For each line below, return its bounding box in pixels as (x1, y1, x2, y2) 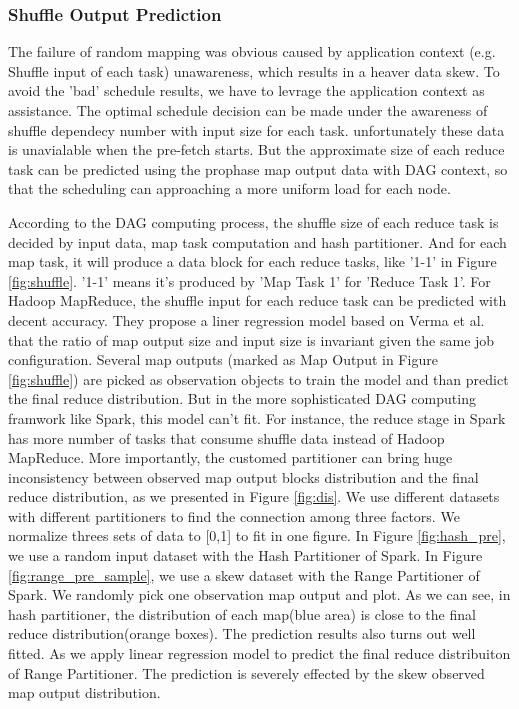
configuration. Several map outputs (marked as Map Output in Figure (8, 349, 438, 370)
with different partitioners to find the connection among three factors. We (8, 505, 460, 526)
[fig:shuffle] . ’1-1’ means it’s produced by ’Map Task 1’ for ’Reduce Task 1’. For (8, 270, 491, 291)
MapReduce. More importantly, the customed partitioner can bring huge (8, 447, 453, 468)
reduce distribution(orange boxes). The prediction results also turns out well (8, 623, 476, 644)
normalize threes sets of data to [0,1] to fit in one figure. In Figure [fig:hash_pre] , (8, 525, 506, 546)
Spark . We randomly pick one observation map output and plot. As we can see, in (8, 584, 511, 605)
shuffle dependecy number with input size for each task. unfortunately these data (8, 119, 505, 140)
